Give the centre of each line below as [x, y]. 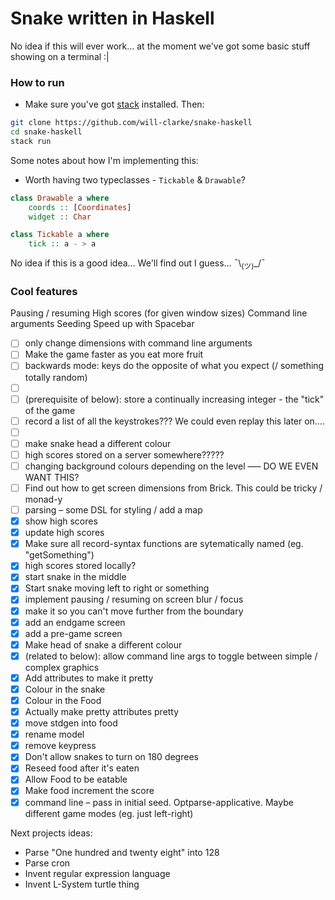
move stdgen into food [71, 723]
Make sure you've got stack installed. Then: [114, 104]
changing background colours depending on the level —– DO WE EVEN [171, 466]
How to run [37, 82]
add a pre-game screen [73, 633]
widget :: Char [60, 217]
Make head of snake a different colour [103, 644]
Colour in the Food [63, 700]
